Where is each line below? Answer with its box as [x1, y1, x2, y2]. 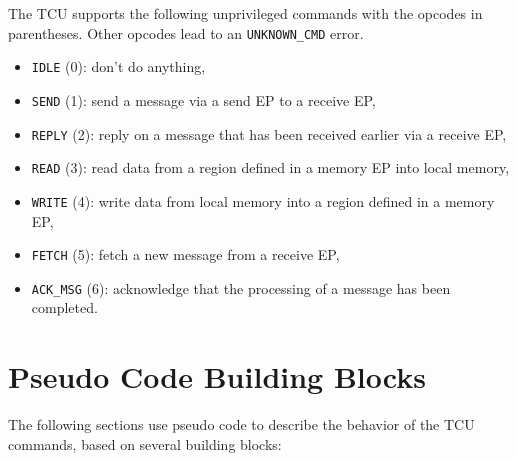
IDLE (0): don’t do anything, [31, 56, 206, 77]
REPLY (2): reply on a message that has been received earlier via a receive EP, [31, 123, 507, 144]
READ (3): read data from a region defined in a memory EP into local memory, [31, 157, 510, 178]
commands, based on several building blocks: [8, 433, 282, 454]
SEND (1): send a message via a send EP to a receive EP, [31, 89, 376, 110]
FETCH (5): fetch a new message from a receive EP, [31, 244, 340, 265]
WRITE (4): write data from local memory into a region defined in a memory [31, 190, 495, 211]
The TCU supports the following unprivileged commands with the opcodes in [8, 3, 483, 23]
